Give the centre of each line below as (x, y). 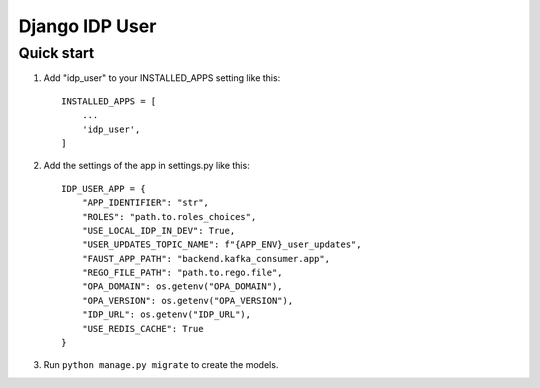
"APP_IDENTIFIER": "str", (145, 203)
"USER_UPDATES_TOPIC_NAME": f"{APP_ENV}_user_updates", (221, 244)
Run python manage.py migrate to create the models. (161, 365)
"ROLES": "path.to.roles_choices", (169, 216)
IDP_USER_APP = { (103, 188)
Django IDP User (87, 26)
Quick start (56, 53)
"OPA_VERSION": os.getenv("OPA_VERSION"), (187, 300)
